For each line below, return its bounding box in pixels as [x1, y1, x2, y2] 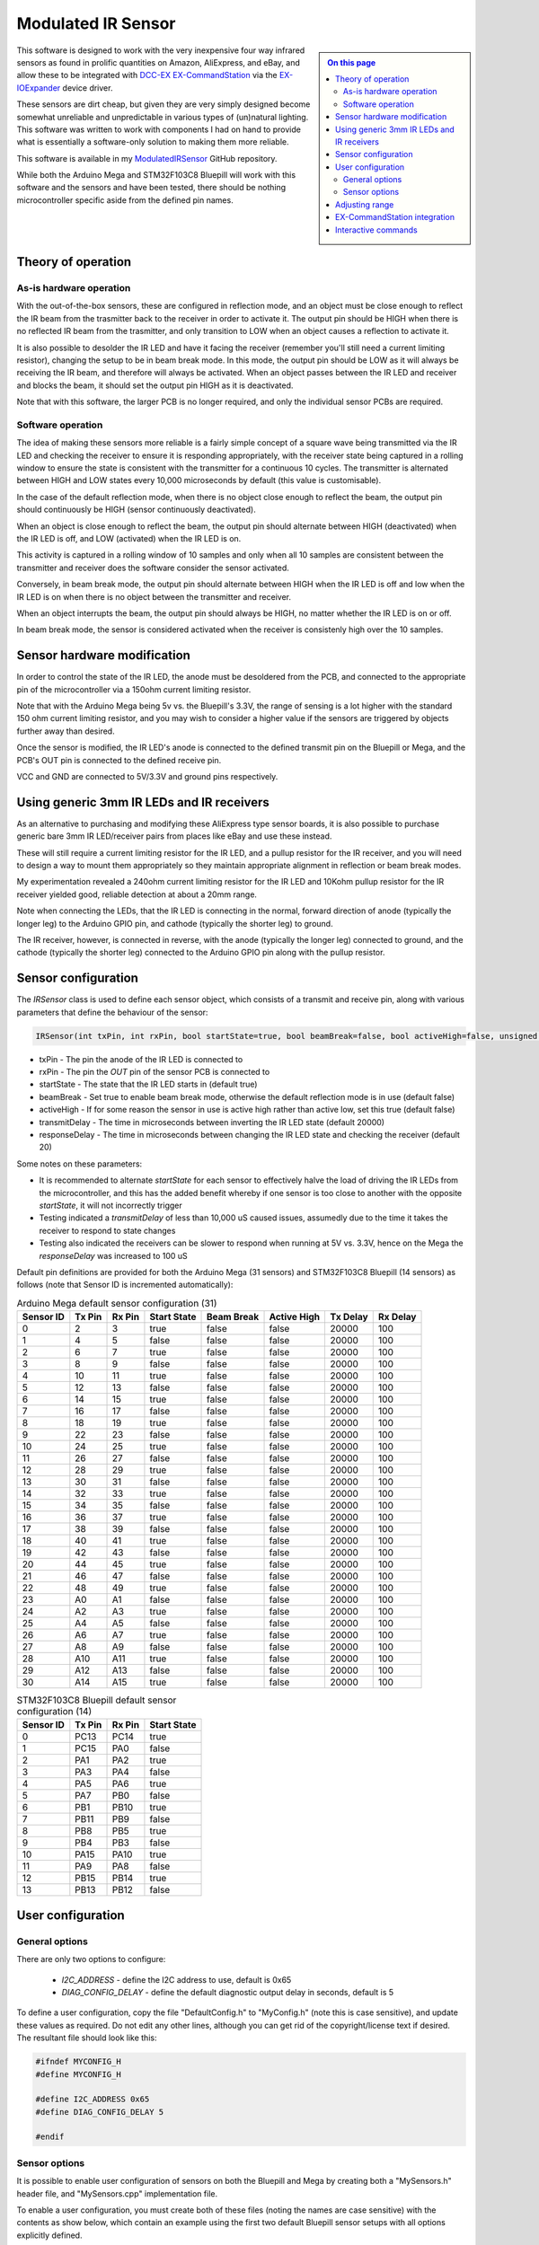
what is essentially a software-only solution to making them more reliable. [16, 136, 289, 147]
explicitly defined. [16, 2230, 83, 2241]
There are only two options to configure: [16, 1954, 166, 1965]
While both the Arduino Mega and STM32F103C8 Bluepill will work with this [16, 170, 296, 180]
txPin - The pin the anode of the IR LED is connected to [39, 1053, 243, 1064]
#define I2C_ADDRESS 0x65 [35, 2094, 150, 2105]
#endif [35, 2132, 65, 2142]
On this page [327, 57, 376, 67]
